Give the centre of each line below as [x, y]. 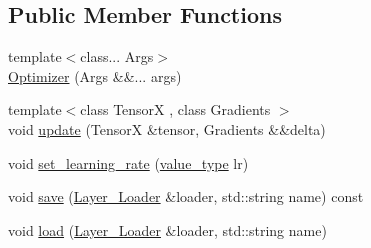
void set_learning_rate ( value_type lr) [128, 162]
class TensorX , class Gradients [175, 109]
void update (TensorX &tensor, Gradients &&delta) [167, 128]
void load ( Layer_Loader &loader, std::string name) [167, 229]
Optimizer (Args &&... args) [95, 75]
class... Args [117, 56]
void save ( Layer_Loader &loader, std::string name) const [186, 196]
